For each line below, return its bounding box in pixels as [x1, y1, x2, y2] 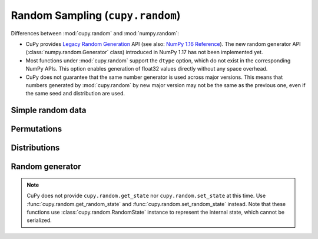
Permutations [11, 124, 62, 134]
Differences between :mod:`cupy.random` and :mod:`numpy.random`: [11, 29, 180, 36]
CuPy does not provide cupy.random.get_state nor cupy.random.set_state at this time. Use [26, 192, 266, 200]
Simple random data [11, 105, 87, 115]
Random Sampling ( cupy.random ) [11, 9, 181, 22]
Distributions [11, 143, 60, 153]
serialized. [26, 217, 52, 224]
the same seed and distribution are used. [25, 90, 125, 97]
